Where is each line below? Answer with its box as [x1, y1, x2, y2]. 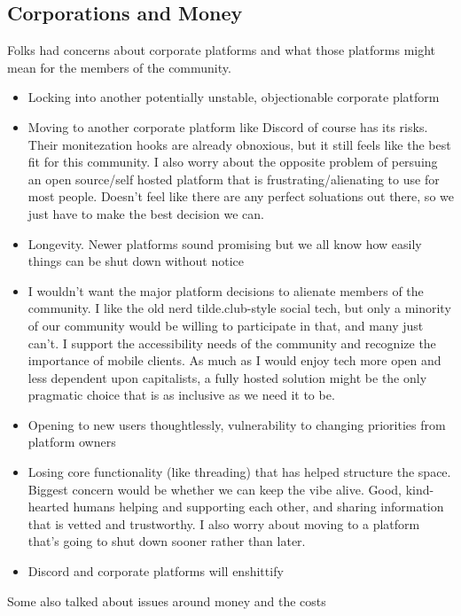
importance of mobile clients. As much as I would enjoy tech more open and [27, 351, 441, 370]
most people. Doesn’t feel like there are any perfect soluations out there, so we [27, 187, 454, 206]
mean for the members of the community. [7, 58, 231, 76]
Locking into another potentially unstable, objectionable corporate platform [27, 88, 440, 106]
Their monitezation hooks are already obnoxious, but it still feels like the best [27, 135, 451, 153]
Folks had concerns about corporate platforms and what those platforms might [7, 41, 436, 59]
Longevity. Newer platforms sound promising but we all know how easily [27, 234, 422, 253]
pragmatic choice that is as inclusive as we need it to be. [27, 386, 335, 404]
